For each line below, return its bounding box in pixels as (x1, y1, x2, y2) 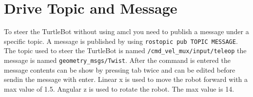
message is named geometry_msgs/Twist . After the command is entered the (4, 55, 231, 65)
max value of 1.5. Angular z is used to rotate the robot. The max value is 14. (4, 83, 234, 94)
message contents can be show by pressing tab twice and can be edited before (4, 64, 235, 75)
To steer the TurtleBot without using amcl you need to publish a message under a (4, 26, 249, 37)
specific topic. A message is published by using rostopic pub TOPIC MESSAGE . (4, 36, 238, 46)
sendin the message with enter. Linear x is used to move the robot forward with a (4, 74, 248, 84)
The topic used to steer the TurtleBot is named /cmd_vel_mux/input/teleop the (4, 45, 247, 56)
